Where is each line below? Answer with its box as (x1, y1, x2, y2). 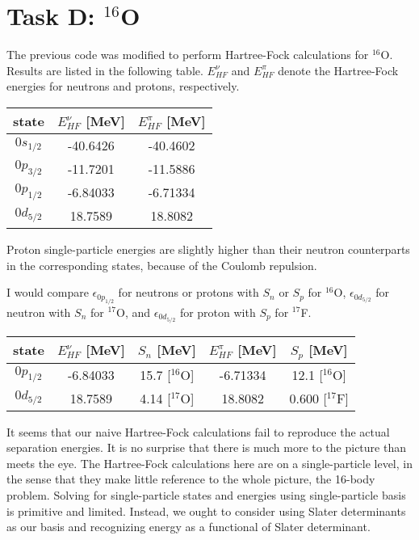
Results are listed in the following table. (6, 61, 203, 78)
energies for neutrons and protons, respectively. (6, 78, 240, 95)
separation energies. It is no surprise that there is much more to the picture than (6, 439, 406, 456)
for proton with (179, 303, 256, 320)
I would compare (6, 284, 89, 301)
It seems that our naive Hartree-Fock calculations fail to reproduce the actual (6, 423, 390, 440)
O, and (116, 303, 151, 320)
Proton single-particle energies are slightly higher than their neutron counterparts (6, 240, 410, 257)
